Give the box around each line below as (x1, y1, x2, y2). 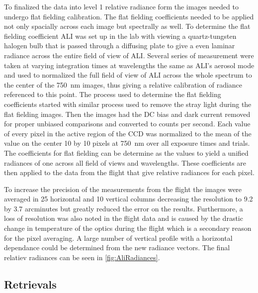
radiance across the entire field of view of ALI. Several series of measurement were (4, 50, 254, 60)
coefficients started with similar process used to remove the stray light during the (4, 98, 252, 109)
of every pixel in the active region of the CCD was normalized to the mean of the (4, 128, 252, 138)
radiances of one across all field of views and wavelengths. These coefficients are (4, 157, 247, 168)
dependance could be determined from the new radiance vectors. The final (4, 242, 230, 253)
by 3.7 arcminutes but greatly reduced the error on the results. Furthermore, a (4, 203, 243, 213)
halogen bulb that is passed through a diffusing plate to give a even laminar (4, 40, 235, 51)
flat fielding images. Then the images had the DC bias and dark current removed (4, 108, 251, 119)
